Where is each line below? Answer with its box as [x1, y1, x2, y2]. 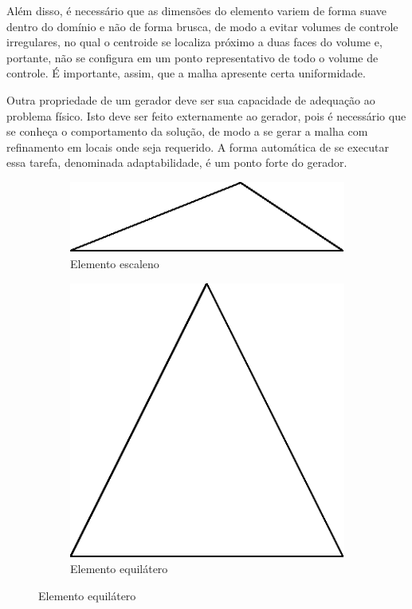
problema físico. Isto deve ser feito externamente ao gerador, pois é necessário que [6, 107, 406, 124]
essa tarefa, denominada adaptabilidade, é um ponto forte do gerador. [6, 154, 347, 171]
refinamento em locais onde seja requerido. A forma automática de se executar [6, 138, 389, 155]
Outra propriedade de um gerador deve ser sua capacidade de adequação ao [6, 91, 375, 108]
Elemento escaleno [70, 255, 159, 271]
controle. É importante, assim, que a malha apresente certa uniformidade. [6, 65, 366, 81]
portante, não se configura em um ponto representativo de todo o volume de [6, 49, 379, 65]
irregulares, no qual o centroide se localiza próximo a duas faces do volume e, [6, 34, 383, 50]
